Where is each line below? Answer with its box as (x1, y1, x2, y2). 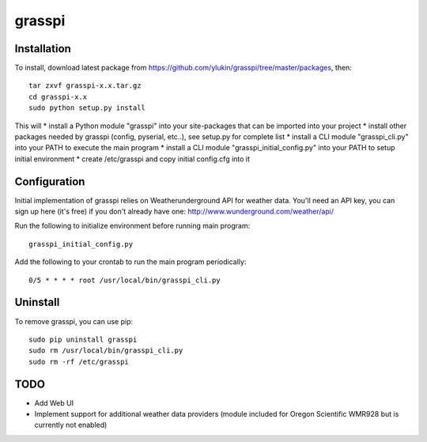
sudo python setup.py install (28, 104, 146, 112)
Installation (14, 42, 71, 55)
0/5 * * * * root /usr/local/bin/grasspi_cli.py (28, 275, 221, 285)
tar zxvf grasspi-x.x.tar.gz (28, 81, 142, 90)
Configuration (14, 175, 85, 188)
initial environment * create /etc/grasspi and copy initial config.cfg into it (14, 154, 251, 164)
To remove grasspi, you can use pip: (14, 316, 134, 326)
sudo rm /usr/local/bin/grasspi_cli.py (28, 346, 183, 355)
